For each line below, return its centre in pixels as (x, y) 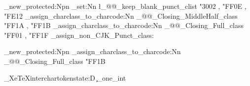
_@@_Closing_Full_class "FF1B (55, 61)
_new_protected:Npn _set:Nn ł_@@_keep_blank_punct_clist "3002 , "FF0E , (125, 6)
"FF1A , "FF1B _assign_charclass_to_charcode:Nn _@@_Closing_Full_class (124, 25)
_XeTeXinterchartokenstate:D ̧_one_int (65, 77)
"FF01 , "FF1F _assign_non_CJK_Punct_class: (79, 35)
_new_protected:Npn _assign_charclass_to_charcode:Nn (92, 51)
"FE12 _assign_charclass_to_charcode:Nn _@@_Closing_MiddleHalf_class (121, 15)
